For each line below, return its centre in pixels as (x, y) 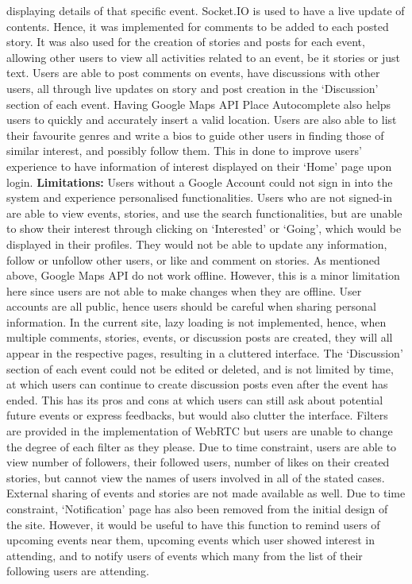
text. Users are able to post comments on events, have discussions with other (193, 73)
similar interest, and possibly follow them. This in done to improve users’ (184, 151)
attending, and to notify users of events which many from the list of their (185, 555)
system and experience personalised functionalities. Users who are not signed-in (200, 197)
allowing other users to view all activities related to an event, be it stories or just (204, 57)
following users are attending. (78, 571)
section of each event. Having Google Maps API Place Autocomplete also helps (199, 104)
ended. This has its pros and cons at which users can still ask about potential (195, 399)
